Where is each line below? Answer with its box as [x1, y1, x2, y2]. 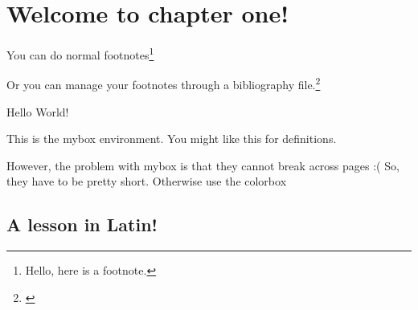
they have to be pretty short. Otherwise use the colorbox [6, 173, 287, 190]
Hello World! [6, 103, 69, 120]
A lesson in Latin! [6, 212, 158, 237]
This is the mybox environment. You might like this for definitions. [6, 130, 337, 147]
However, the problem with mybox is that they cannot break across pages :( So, [6, 157, 400, 173]
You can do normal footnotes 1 [6, 44, 154, 63]
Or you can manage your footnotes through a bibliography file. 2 [6, 74, 321, 93]
